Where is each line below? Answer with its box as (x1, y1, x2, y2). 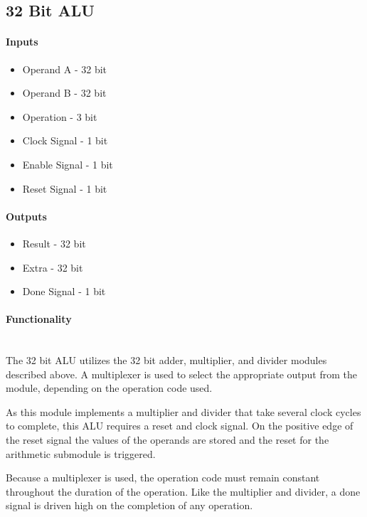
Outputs (6, 208, 47, 223)
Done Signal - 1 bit (22, 284, 106, 299)
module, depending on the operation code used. (6, 380, 213, 395)
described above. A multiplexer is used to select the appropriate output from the (6, 366, 358, 381)
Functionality (6, 311, 72, 326)
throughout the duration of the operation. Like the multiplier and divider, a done (6, 484, 361, 499)
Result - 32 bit (22, 235, 86, 250)
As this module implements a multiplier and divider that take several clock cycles (6, 404, 361, 419)
